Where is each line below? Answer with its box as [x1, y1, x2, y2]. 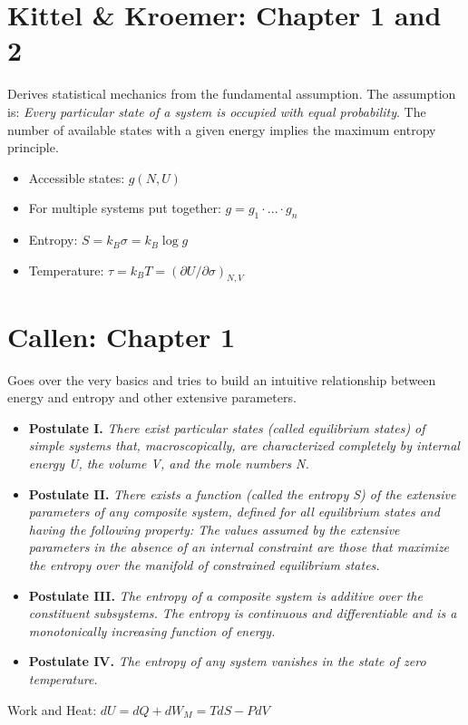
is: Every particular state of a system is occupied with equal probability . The [7, 101, 426, 121]
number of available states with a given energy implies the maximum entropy [7, 120, 436, 139]
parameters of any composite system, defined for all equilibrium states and [28, 502, 440, 521]
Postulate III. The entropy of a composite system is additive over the [28, 585, 423, 604]
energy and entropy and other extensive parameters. [7, 388, 297, 407]
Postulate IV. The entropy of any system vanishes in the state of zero [28, 652, 426, 671]
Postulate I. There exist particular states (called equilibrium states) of [28, 418, 425, 437]
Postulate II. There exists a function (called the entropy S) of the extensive [28, 484, 456, 503]
